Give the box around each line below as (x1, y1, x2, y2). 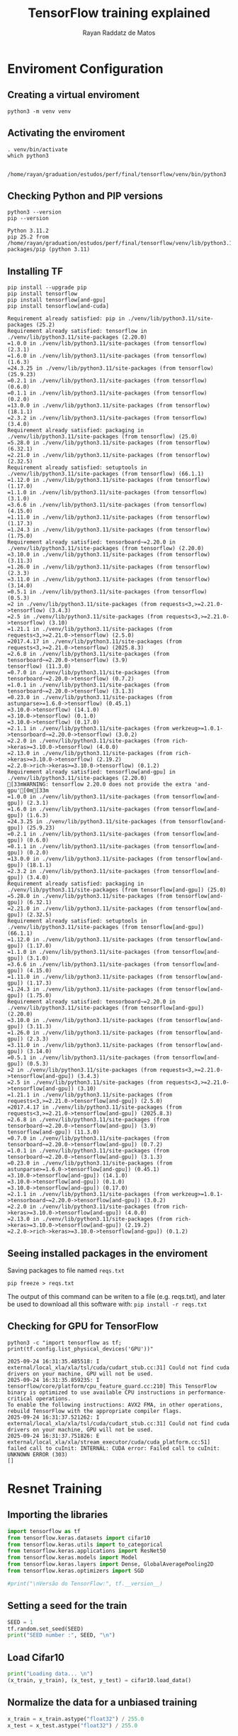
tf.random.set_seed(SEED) (7, 1625, 84, 1632)
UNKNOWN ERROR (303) (7, 1451, 69, 1458)
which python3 (7, 152, 50, 159)
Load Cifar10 (7, 1652, 65, 1664)
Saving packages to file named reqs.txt (7, 1266, 125, 1275)
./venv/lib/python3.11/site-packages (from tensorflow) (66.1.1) (7, 471, 204, 478)
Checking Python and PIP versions (7, 189, 164, 202)
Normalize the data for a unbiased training (7, 1696, 198, 1708)
